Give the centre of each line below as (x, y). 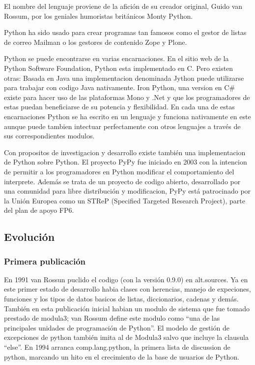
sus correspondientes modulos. (49, 136)
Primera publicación (45, 261)
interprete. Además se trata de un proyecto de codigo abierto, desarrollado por (122, 181)
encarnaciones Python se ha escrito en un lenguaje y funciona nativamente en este (127, 116)
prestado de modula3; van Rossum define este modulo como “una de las (112, 318)
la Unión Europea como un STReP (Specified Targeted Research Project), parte (125, 200)
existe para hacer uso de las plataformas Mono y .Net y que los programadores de (127, 97)
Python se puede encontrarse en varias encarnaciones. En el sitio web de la (116, 58)
